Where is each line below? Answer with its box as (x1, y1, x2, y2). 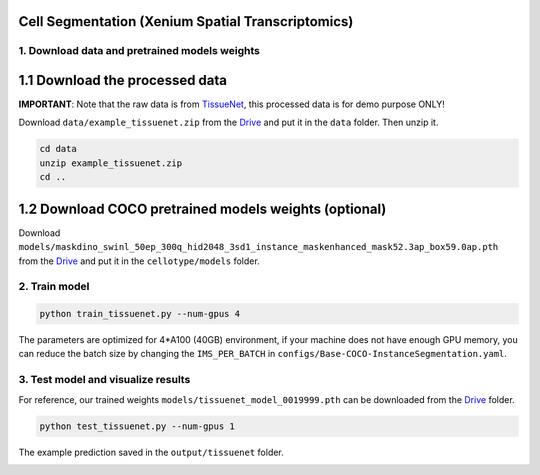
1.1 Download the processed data (18, 72, 228, 89)
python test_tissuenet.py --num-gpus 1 (39, 420, 235, 432)
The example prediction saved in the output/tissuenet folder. (18, 446, 284, 458)
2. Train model (18, 280, 90, 294)
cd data (39, 143, 77, 155)
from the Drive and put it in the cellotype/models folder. (18, 255, 260, 267)
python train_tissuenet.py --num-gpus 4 (39, 308, 240, 320)
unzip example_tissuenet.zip (39, 157, 183, 169)
